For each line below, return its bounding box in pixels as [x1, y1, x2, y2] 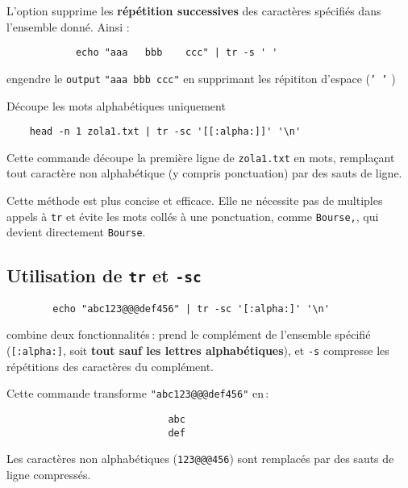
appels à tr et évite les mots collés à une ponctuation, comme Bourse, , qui [6, 207, 379, 224]
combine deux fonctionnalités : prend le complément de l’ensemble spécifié [6, 326, 371, 343]
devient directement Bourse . [6, 223, 146, 240]
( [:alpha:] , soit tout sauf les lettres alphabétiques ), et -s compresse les [6, 341, 389, 358]
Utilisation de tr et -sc [6, 263, 202, 288]
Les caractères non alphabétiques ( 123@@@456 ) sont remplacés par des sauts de [6, 450, 394, 467]
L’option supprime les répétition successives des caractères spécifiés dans [6, 2, 381, 19]
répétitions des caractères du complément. [6, 357, 214, 374]
